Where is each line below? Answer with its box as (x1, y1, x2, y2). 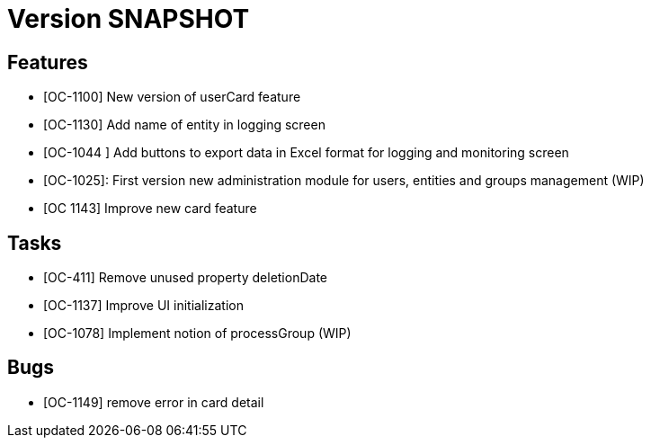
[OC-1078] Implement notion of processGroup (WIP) (43, 325, 352, 342)
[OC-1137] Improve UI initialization (43, 298, 244, 314)
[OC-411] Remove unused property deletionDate (43, 270, 327, 286)
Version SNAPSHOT (7, 4, 250, 34)
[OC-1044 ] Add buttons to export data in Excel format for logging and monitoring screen (43, 145, 569, 161)
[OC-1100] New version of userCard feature (43, 89, 301, 105)
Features (7, 50, 88, 74)
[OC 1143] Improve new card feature (43, 200, 257, 217)
